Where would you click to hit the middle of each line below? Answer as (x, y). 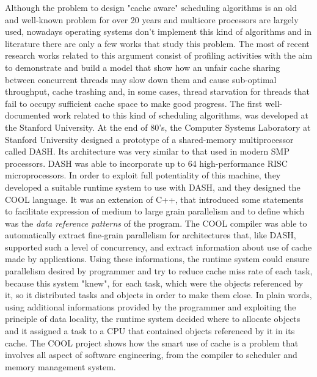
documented (27, 115)
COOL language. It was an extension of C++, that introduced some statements (154, 199)
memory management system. (60, 366)
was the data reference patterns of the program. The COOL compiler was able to (156, 223)
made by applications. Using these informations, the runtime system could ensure (157, 259)
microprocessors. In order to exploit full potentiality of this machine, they (143, 175)
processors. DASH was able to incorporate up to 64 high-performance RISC (146, 163)
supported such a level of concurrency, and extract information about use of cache (158, 247)
